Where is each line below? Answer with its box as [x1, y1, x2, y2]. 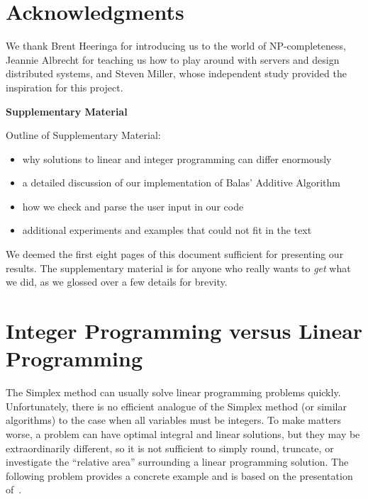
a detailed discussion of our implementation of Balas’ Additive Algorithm [22, 175, 341, 190]
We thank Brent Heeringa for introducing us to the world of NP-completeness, [6, 38, 346, 53]
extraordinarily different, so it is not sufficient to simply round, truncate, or [6, 440, 334, 455]
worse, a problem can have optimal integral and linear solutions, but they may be [6, 426, 360, 441]
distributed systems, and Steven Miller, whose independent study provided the [6, 66, 347, 81]
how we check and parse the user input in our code [22, 198, 244, 213]
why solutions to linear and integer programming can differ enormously [22, 151, 332, 166]
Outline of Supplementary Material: [6, 128, 161, 142]
